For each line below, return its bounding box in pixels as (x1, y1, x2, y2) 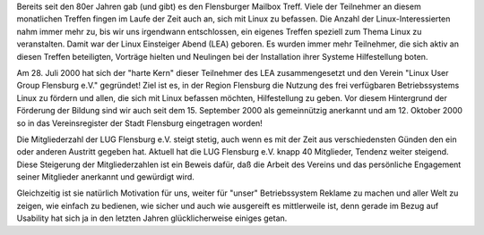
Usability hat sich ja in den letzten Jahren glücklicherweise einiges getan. (16, 213, 288, 223)
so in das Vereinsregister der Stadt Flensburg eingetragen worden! (16, 117, 264, 129)
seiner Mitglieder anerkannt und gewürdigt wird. (16, 172, 194, 182)
